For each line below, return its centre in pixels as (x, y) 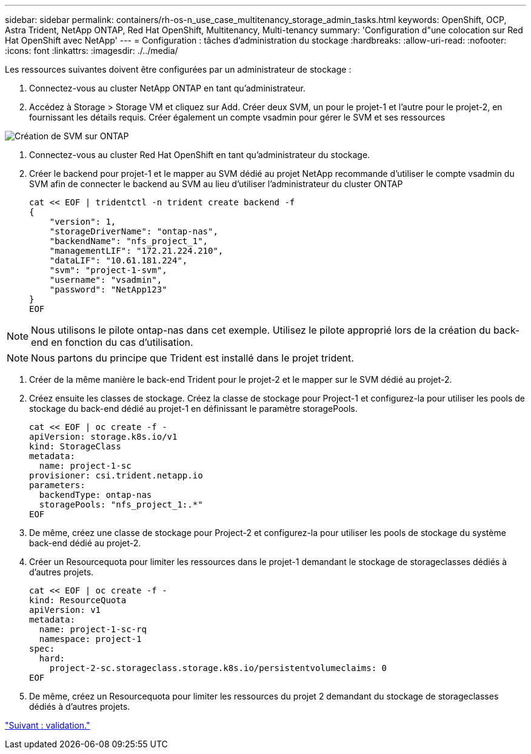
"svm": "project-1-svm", (108, 270)
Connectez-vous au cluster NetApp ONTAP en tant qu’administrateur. (167, 88)
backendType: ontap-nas (95, 495)
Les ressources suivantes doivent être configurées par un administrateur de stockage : (178, 69)
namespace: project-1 (90, 639)
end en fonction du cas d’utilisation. (112, 342)
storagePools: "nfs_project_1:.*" (121, 504)
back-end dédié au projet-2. (85, 543)
